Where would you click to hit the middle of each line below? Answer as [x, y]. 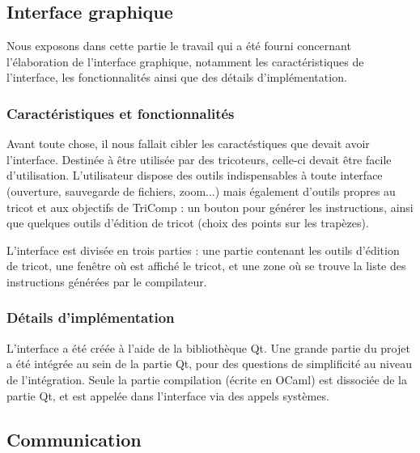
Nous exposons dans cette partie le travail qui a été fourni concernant [179, 46]
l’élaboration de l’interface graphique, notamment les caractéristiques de [185, 61]
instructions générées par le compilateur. [107, 281]
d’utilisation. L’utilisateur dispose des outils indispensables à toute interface [195, 175]
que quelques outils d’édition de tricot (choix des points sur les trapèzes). [188, 223]
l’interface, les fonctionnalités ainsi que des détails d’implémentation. [177, 77]
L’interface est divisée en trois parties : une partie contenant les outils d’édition [203, 250]
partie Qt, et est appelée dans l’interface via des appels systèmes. [168, 395]
